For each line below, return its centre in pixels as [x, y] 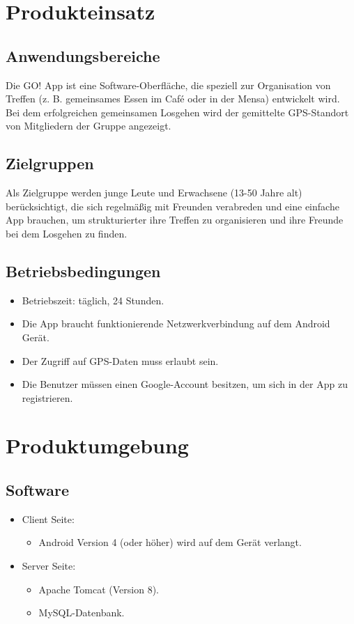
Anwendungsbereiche [83, 55]
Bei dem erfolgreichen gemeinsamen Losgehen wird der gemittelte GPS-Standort [177, 112]
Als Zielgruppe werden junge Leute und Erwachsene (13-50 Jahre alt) [154, 193]
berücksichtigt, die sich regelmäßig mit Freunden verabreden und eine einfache [172, 206]
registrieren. [47, 397]
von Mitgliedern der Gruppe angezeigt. [88, 126]
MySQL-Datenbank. [82, 613]
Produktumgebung [97, 445]
